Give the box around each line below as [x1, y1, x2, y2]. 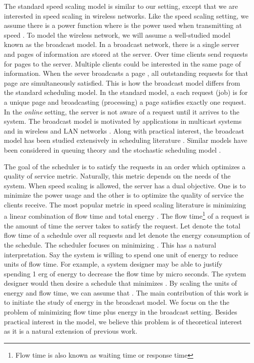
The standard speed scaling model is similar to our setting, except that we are [4, 1, 238, 11]
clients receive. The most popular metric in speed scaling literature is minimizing [4, 199, 246, 209]
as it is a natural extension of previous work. [4, 326, 138, 336]
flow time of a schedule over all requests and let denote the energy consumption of [4, 230, 250, 240]
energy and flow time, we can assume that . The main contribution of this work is [4, 287, 249, 297]
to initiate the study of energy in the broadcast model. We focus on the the [4, 297, 230, 307]
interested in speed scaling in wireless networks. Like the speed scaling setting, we [4, 10, 249, 21]
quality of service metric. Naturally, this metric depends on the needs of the [4, 171, 231, 181]
